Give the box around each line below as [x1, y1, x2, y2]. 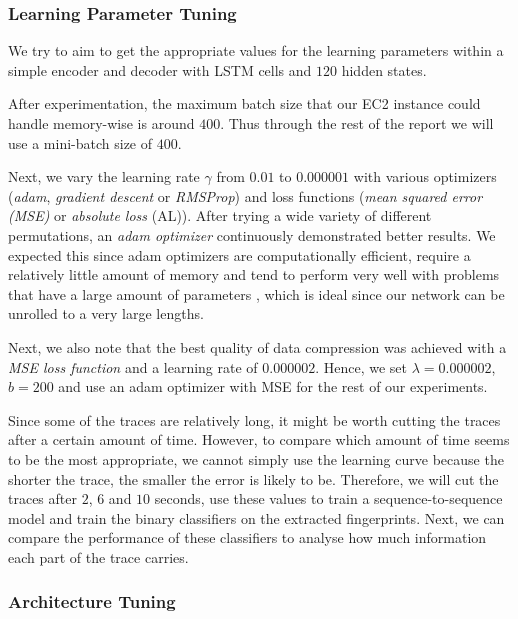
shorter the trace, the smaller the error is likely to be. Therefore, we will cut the [8, 468, 499, 489]
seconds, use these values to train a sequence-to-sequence [154, 488, 503, 509]
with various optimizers [353, 166, 497, 187]
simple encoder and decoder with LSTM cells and [8, 59, 312, 80]
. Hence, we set [315, 356, 407, 377]
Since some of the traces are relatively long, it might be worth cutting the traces [8, 409, 501, 430]
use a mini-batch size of [8, 132, 153, 153]
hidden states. [341, 59, 427, 80]
